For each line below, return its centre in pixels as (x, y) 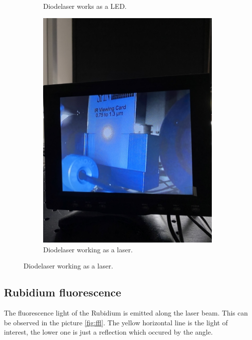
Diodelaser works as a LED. (85, 6)
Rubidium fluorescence (63, 292)
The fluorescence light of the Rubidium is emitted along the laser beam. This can (126, 313)
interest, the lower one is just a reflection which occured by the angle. (108, 332)
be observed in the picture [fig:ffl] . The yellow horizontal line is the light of (116, 322)
